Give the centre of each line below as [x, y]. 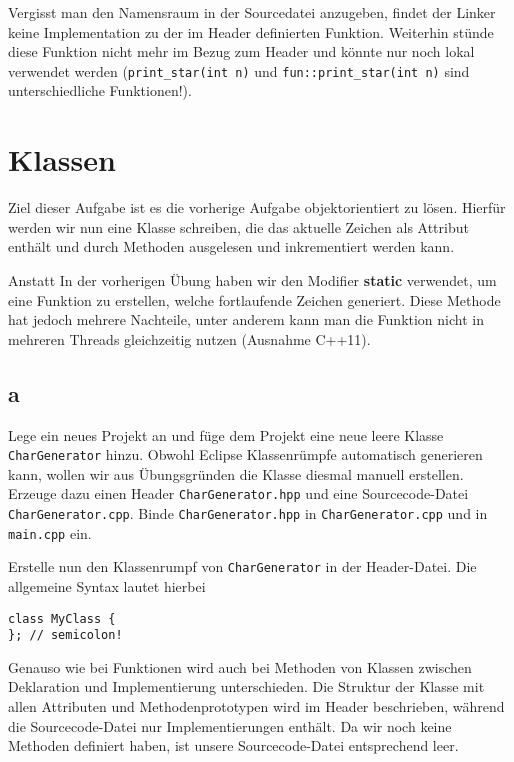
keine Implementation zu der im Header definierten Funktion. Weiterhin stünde [251, 31]
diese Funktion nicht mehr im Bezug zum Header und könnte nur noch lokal [241, 51]
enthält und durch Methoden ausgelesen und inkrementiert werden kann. [231, 246]
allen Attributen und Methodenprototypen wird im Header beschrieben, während [256, 706]
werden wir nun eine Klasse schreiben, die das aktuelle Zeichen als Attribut [238, 226]
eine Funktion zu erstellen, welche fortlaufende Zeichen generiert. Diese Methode [254, 299]
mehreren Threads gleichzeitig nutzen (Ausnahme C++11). [189, 338]
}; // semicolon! [65, 635]
